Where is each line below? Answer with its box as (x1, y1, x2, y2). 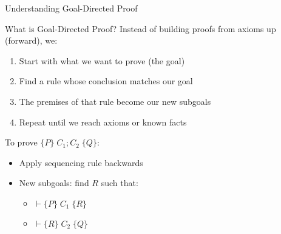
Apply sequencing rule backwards (19, 156, 143, 169)
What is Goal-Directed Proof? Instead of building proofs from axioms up (5, 22, 276, 35)
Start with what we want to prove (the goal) (19, 54, 185, 67)
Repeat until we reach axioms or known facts (19, 115, 187, 128)
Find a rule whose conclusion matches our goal (19, 75, 193, 87)
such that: (101, 176, 138, 189)
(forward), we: (5, 34, 58, 47)
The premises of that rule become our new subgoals (19, 95, 211, 107)
